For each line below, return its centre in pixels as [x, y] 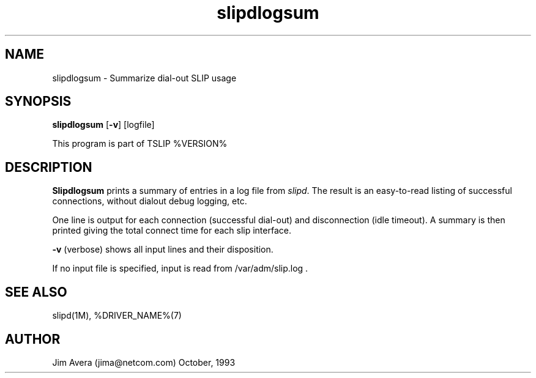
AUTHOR [33, 339]
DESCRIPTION [49, 167]
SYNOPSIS [38, 102]
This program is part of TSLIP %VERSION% [140, 144]
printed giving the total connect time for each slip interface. [172, 231]
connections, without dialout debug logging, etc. [150, 201]
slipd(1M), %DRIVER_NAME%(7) [117, 316]
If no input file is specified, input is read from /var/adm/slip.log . [180, 269]
